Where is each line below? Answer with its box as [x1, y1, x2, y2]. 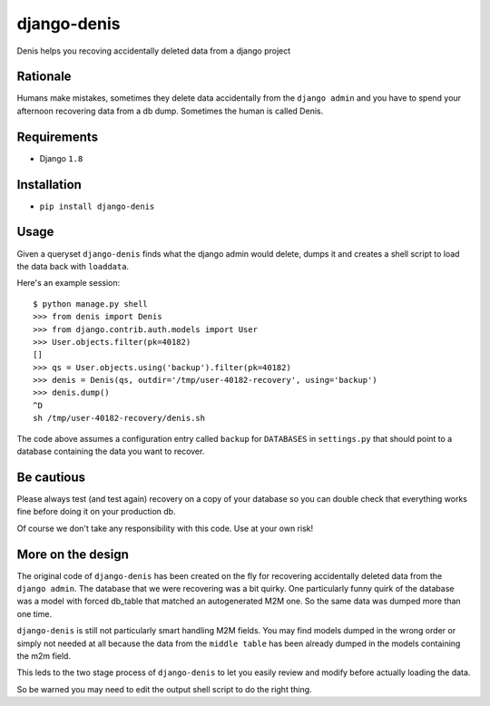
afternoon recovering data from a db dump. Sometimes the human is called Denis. [16, 105, 324, 116]
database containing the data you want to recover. [16, 446, 205, 457]
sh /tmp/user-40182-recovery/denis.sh [33, 413, 206, 424]
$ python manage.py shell [33, 299, 149, 309]
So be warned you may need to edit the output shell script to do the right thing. [16, 683, 312, 694]
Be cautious [16, 469, 86, 485]
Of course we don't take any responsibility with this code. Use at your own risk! [16, 523, 314, 534]
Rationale [16, 69, 72, 84]
